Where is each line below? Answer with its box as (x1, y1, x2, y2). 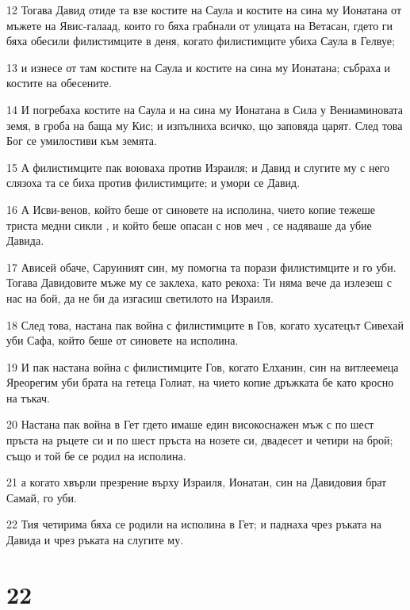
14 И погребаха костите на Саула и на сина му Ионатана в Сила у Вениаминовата (6, 101, 404, 117)
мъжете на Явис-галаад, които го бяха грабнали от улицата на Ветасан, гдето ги (6, 17, 393, 33)
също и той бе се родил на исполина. (6, 447, 186, 463)
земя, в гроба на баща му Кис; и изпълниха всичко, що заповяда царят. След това (6, 116, 403, 133)
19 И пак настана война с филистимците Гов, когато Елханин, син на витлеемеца (6, 358, 399, 375)
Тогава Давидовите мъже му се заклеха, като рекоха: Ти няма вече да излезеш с (6, 274, 392, 291)
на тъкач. (6, 389, 50, 406)
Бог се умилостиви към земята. (6, 132, 157, 149)
